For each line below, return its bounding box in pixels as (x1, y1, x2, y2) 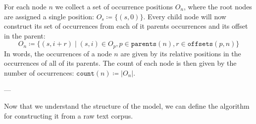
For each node (4, 1, 47, 11)
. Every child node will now (143, 11, 226, 21)
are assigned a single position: (4, 11, 94, 21)
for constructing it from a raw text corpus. (4, 110, 133, 121)
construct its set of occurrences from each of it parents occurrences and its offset (4, 21, 248, 31)
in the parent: (4, 30, 46, 41)
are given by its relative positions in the (120, 48, 241, 58)
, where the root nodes (184, 1, 252, 11)
